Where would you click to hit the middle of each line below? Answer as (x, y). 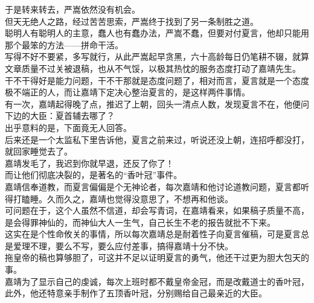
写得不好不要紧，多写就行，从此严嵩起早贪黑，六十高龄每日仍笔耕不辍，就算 (157, 56)
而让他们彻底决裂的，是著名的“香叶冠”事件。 (94, 175)
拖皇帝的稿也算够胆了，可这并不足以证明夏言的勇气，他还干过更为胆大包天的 (157, 257)
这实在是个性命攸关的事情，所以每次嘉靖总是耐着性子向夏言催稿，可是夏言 (153, 234)
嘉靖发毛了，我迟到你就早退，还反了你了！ (89, 163)
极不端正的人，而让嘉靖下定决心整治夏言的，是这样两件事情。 (127, 92)
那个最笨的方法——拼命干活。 (64, 44)
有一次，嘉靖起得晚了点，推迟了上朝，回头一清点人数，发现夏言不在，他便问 (157, 104)
